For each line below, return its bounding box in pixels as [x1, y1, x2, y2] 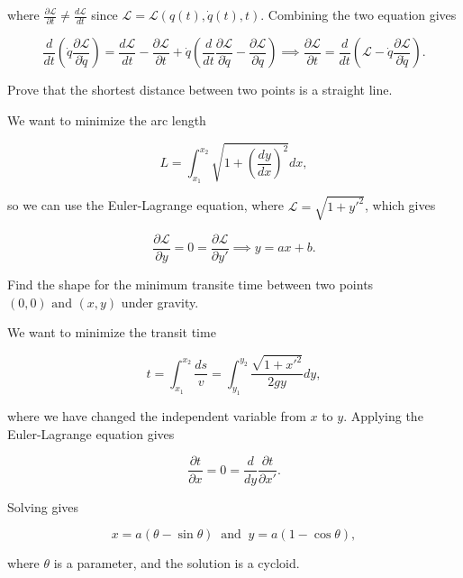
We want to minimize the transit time [7, 323, 216, 342]
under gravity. [121, 292, 199, 311]
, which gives [365, 196, 436, 215]
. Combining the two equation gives [260, 5, 457, 23]
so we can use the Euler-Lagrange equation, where [7, 196, 285, 215]
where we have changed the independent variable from [7, 407, 306, 426]
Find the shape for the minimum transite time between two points [7, 274, 374, 293]
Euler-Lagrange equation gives [7, 424, 175, 443]
